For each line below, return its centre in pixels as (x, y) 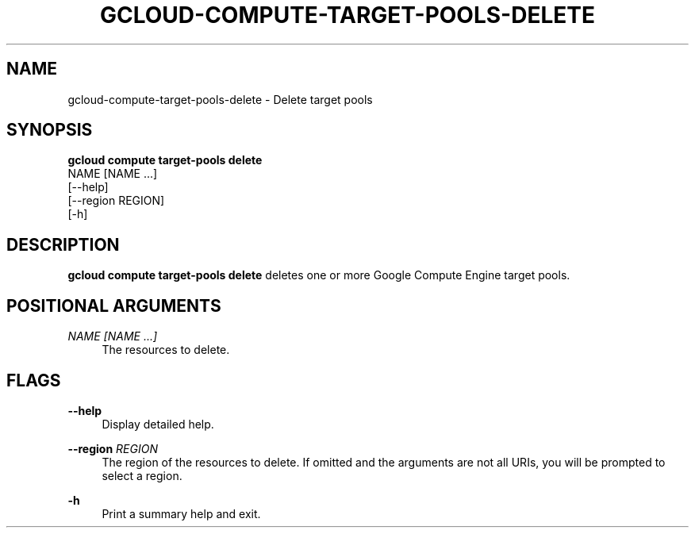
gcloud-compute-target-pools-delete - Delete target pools (220, 99)
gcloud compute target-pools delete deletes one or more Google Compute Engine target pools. (319, 275)
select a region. (142, 475)
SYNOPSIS (50, 130)
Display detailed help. (158, 424)
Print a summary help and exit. (181, 513)
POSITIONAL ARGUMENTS (114, 305)
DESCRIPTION (63, 244)
